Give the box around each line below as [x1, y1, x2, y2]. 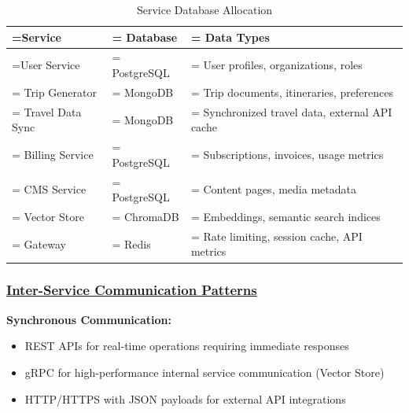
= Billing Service [12, 146, 94, 162]
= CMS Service [12, 181, 87, 197]
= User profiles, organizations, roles [190, 57, 363, 73]
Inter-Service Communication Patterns [6, 280, 257, 300]
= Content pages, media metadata [190, 181, 356, 197]
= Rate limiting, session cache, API [190, 227, 363, 244]
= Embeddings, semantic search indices [190, 208, 381, 225]
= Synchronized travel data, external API [190, 103, 392, 120]
